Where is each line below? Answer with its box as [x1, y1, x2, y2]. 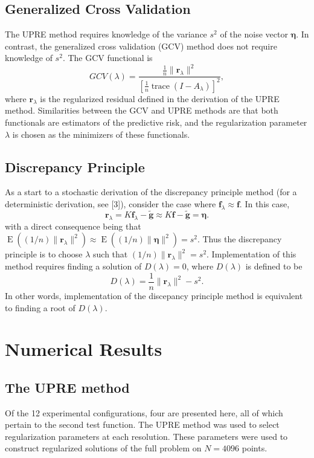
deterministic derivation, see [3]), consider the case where [5, 198, 216, 210]
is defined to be [245, 260, 303, 273]
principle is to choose [5, 248, 83, 260]
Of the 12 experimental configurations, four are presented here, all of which [5, 406, 283, 419]
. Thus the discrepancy [197, 233, 282, 245]
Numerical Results [5, 337, 162, 361]
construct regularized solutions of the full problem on [5, 442, 202, 454]
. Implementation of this [207, 248, 296, 260]
